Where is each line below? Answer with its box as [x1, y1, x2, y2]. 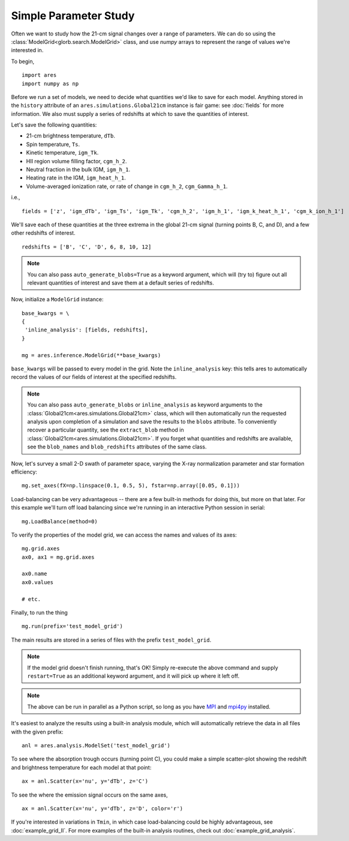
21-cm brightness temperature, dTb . [26, 132, 115, 139]
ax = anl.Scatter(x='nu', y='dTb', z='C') [22, 778, 149, 785]
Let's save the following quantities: [11, 121, 97, 128]
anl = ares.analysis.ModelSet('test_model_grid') [22, 742, 171, 749]
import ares [22, 72, 57, 79]
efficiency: [11, 468, 37, 475]
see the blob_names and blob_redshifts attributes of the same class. [27, 443, 207, 450]
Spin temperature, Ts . [26, 140, 80, 148]
